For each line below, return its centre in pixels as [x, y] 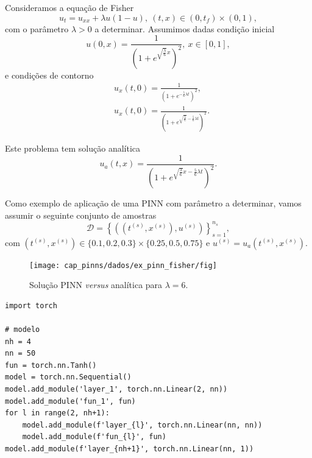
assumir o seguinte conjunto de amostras [81, 215]
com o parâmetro [37, 28]
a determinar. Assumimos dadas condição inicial [185, 28]
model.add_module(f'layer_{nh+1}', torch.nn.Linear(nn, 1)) [129, 449]
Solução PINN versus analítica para [96, 285]
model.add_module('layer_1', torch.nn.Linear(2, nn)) [116, 389]
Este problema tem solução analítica [73, 148]
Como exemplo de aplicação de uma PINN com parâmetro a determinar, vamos [153, 203]
